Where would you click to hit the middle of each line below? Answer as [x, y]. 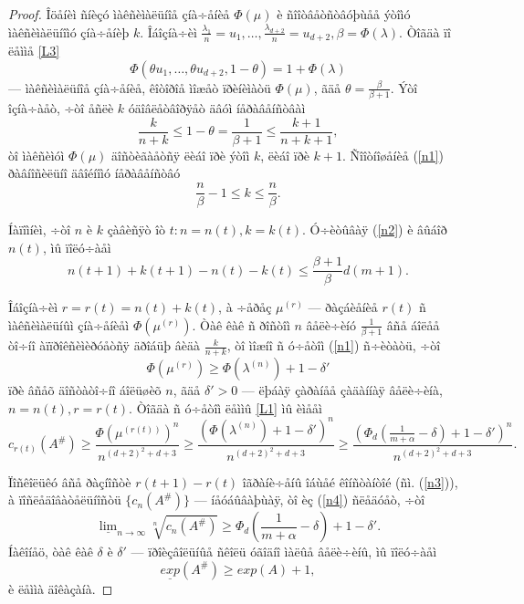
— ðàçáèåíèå [343, 307]
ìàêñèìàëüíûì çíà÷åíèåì [69, 324]
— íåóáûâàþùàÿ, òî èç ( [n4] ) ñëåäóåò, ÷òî [309, 500]
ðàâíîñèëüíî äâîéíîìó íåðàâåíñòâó [94, 173]
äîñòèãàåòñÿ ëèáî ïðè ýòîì [181, 155]
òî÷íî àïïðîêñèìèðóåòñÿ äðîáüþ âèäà [105, 345]
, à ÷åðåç [245, 307]
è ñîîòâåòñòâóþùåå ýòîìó [344, 14]
